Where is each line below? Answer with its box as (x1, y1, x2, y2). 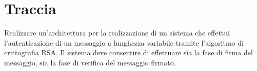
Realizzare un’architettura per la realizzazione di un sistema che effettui (4, 27, 230, 38)
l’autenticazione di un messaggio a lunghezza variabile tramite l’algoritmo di (4, 37, 244, 48)
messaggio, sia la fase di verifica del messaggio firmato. (4, 57, 176, 67)
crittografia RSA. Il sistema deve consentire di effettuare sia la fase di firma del (4, 47, 253, 58)
